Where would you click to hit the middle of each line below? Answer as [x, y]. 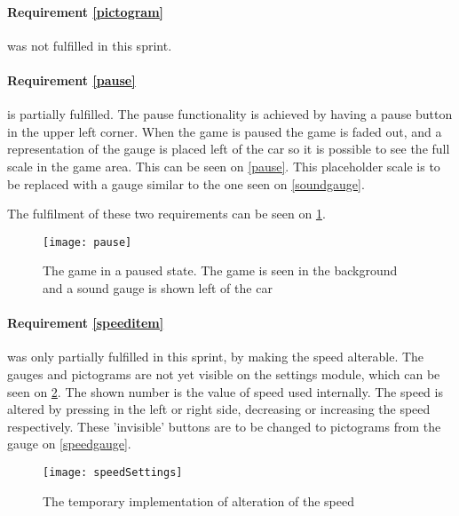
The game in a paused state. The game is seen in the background [220, 270]
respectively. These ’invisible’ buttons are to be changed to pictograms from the [224, 426]
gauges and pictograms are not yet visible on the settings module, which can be [224, 373]
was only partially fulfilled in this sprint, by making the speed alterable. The [216, 357]
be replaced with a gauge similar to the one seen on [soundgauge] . [186, 183]
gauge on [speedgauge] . [69, 444]
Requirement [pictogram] [86, 11]
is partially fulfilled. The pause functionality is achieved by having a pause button [230, 114]
